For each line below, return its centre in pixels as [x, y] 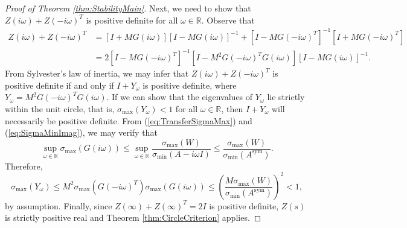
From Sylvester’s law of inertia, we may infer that [97, 73]
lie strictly [286, 97]
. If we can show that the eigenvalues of [180, 97]
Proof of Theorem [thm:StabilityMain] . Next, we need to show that [128, 8]
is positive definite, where [190, 85]
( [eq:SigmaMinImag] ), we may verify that [81, 132]
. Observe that [228, 20]
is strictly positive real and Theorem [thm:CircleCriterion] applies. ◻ [133, 217]
